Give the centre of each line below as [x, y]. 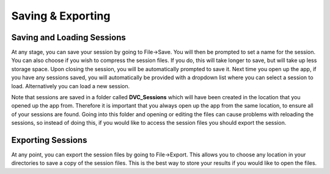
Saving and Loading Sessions [69, 37]
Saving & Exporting [61, 16]
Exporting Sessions [49, 140]
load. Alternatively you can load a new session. [71, 86]
